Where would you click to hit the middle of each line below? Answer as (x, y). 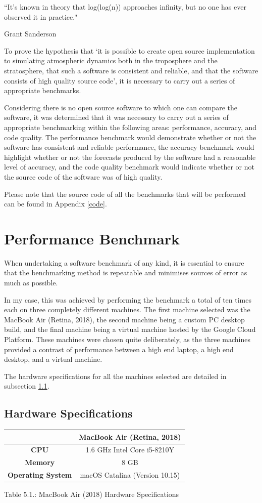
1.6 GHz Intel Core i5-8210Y (130, 450)
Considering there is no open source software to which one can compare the (121, 107)
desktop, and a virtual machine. (53, 359)
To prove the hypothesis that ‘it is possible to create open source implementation (129, 50)
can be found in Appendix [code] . (56, 204)
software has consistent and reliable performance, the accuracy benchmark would (129, 147)
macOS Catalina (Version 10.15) (130, 475)
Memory (40, 462)
